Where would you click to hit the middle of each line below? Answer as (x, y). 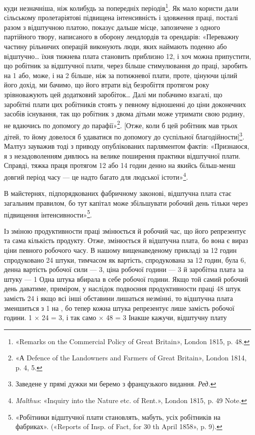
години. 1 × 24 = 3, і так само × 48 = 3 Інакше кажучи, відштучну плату (115, 317)
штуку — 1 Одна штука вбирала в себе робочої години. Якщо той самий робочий (126, 279)
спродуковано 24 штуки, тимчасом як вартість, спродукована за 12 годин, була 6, (125, 259)
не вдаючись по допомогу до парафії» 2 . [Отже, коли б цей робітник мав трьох (121, 124)
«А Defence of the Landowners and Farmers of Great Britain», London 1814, (131, 358)
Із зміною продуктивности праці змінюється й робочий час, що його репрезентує (125, 231)
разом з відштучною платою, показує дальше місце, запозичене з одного (112, 27)
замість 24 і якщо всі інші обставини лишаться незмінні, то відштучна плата (118, 298)
